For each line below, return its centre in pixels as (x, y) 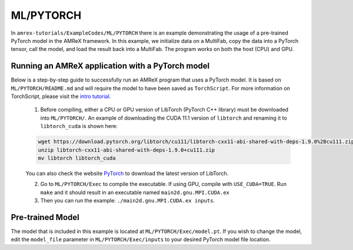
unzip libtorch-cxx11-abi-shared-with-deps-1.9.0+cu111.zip (126, 150)
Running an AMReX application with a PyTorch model (110, 66)
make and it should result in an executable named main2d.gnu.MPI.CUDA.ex (135, 192)
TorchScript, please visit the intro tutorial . (61, 96)
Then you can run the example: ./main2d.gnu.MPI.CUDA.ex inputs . (127, 201)
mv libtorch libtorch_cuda (77, 158)
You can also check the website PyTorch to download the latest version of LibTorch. (127, 173)
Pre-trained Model (45, 217)
